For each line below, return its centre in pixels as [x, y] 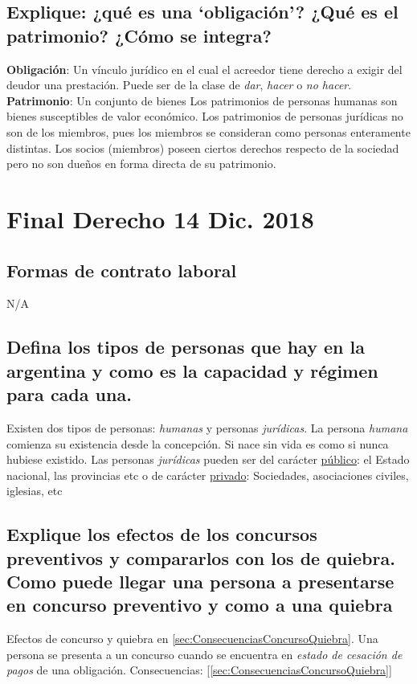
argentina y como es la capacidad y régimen [192, 370]
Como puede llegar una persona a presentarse [200, 582]
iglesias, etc [35, 491]
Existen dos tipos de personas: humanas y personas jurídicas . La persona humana [207, 427]
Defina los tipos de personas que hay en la [186, 347]
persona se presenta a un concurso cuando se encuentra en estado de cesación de [204, 654]
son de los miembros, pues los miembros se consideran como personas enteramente [208, 131]
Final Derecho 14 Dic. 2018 [160, 218]
